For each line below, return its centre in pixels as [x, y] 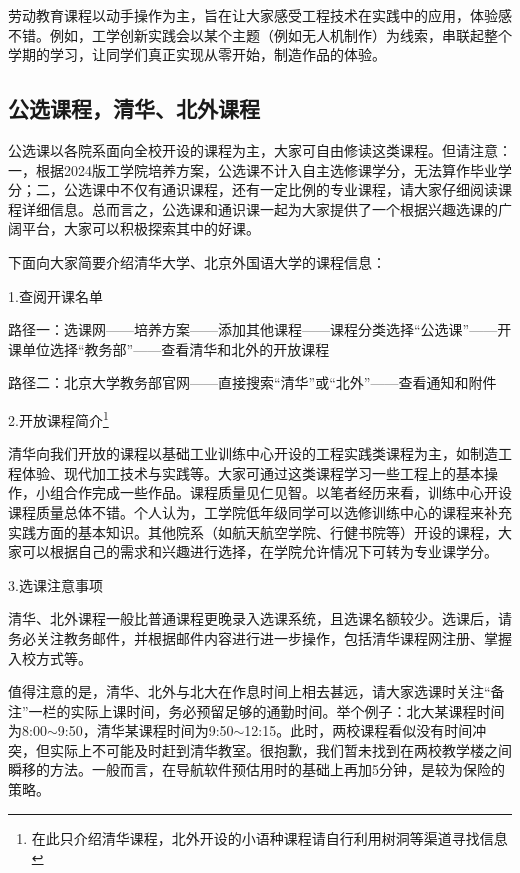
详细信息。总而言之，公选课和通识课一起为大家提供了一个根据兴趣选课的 [259, 208]
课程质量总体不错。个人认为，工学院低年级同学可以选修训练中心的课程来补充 [260, 511]
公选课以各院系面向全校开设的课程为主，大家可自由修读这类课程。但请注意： [260, 149]
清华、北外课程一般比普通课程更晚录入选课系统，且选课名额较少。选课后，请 [260, 618]
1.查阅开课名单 [55, 295]
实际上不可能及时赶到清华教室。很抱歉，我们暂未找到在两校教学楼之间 [280, 749]
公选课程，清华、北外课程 [134, 108]
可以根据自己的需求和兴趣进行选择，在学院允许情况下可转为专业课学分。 [259, 551]
